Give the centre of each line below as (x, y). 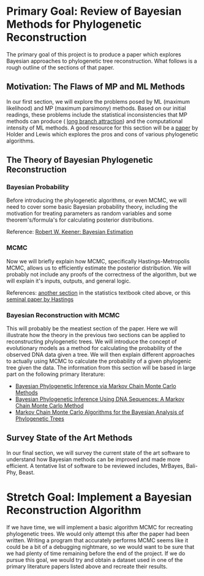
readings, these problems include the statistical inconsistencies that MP (97, 114)
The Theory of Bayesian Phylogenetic (80, 160)
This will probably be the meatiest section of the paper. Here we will (92, 329)
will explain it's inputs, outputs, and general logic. (69, 281)
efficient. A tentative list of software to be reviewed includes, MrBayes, (96, 465)
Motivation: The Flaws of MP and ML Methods (96, 87)
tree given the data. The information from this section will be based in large (101, 368)
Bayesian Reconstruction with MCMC (63, 315)
